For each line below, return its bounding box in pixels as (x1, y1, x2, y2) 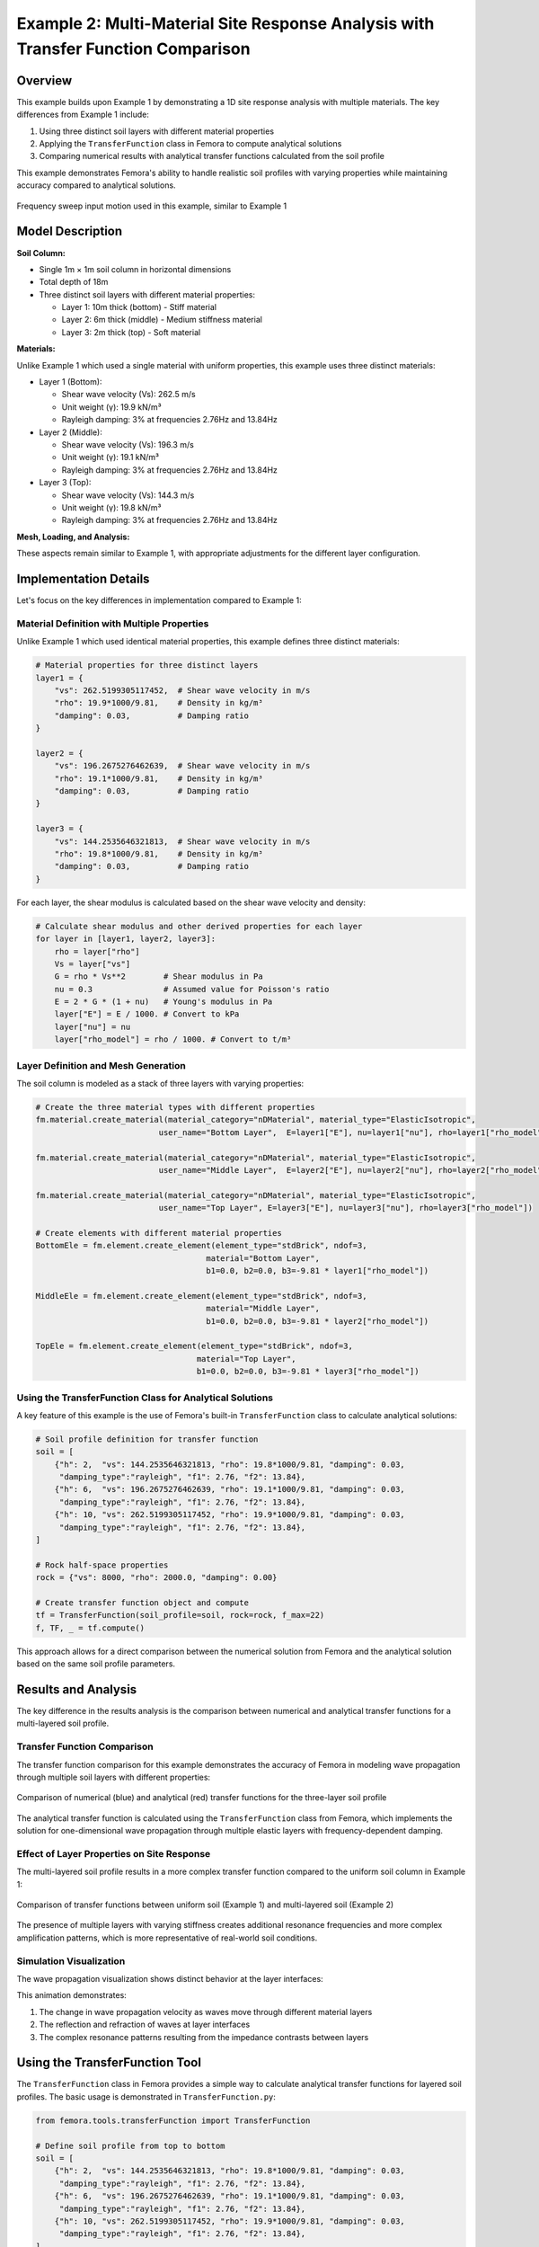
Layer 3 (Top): (39, 477, 92, 488)
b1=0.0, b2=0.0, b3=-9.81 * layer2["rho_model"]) (206, 1316, 429, 1326)
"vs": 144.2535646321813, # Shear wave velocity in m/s (54, 836, 311, 847)
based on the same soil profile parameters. (16, 1658, 175, 1669)
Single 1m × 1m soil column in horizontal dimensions (39, 263, 232, 274)
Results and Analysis (16, 1682, 137, 1697)
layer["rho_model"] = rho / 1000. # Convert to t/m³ (54, 1035, 292, 1044)
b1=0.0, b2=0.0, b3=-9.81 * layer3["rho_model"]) (196, 1366, 420, 1377)
